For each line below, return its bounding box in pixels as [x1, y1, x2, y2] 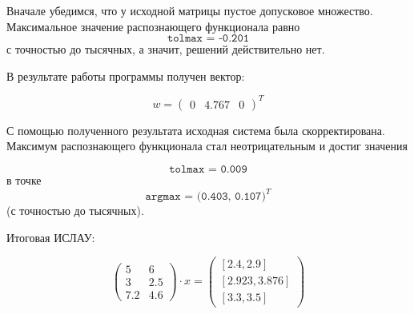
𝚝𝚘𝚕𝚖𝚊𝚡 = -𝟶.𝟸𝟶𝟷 [167, 33, 250, 45]
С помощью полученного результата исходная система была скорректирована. [6, 121, 385, 138]
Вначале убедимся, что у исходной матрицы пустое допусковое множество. [6, 2, 373, 18]
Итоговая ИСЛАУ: [6, 229, 95, 245]
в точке [6, 172, 42, 189]
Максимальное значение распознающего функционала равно [6, 18, 300, 34]
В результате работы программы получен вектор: [6, 67, 245, 84]
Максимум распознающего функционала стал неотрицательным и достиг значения [6, 137, 408, 154]
